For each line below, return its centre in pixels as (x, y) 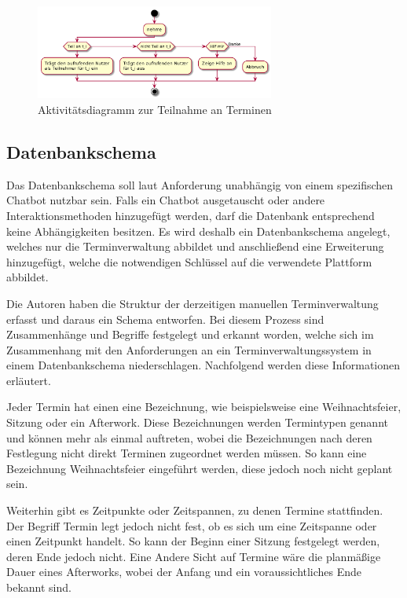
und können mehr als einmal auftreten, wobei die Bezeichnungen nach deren (189, 437)
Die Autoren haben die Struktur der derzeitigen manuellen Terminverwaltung (192, 303)
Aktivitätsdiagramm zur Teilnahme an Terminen (155, 109)
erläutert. (29, 380)
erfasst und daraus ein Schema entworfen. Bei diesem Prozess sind (165, 319)
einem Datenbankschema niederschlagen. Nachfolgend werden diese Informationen (203, 365)
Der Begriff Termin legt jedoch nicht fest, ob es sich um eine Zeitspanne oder (192, 525)
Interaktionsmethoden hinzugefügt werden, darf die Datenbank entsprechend (191, 215)
